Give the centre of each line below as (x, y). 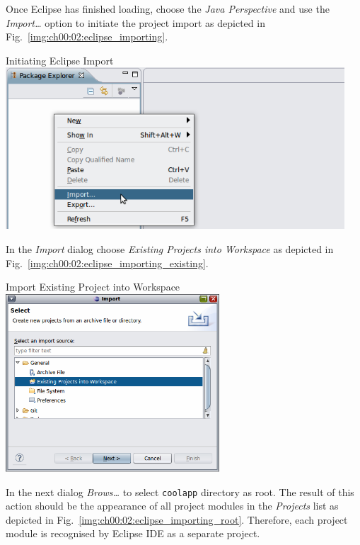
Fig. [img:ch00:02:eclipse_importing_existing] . (107, 263)
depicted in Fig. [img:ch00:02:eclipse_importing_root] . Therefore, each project (177, 519)
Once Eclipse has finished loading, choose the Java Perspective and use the (168, 9)
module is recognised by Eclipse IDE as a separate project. (133, 533)
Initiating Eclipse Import (60, 60)
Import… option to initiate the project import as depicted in (135, 22)
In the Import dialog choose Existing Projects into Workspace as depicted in (170, 249)
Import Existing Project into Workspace (93, 287)
